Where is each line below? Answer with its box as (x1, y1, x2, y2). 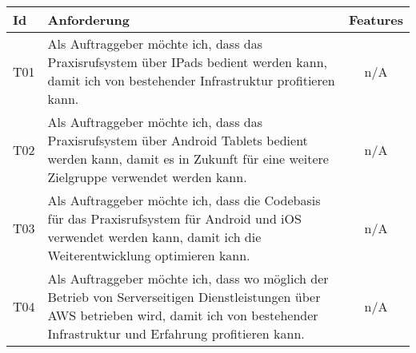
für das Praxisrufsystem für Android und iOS (47, 209, 302, 228)
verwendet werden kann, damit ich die (47, 228, 262, 246)
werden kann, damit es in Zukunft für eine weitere (47, 149, 329, 168)
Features (348, 10, 403, 29)
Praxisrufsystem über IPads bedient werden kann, (47, 53, 328, 71)
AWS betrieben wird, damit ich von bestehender (47, 306, 318, 324)
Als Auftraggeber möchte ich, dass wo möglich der (47, 269, 329, 288)
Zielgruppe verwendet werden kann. (47, 168, 247, 186)
